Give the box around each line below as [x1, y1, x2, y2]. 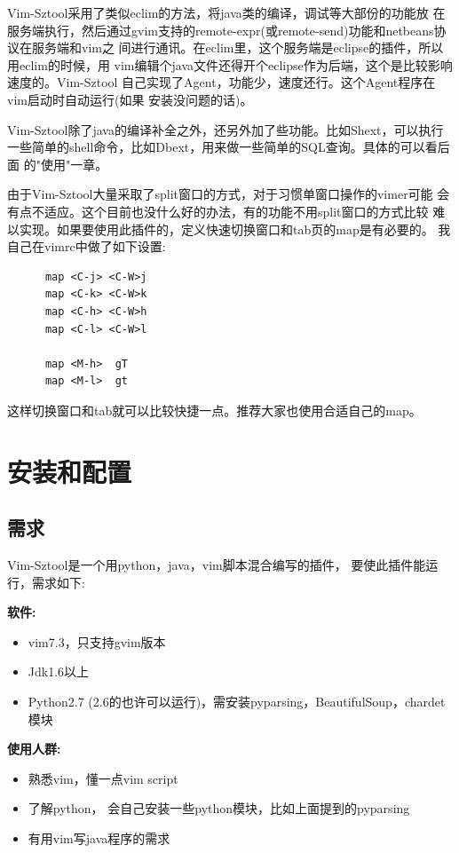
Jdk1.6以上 [28, 662, 90, 681]
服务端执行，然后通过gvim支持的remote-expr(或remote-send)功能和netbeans [7, 20, 434, 39]
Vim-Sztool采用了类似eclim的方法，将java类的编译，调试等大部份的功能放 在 [7, 4, 446, 21]
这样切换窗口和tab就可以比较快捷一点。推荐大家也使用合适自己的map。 [7, 400, 422, 419]
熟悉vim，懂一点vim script [28, 769, 178, 787]
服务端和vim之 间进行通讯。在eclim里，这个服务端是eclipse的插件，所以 [31, 38, 444, 57]
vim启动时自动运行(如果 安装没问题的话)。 [7, 90, 253, 108]
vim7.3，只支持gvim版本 [28, 632, 166, 651]
